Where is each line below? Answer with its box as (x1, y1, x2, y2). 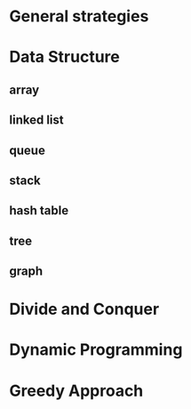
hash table (9, 203, 69, 219)
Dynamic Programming (9, 340, 183, 360)
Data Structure (9, 47, 120, 68)
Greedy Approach (9, 381, 144, 401)
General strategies (9, 6, 149, 27)
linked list (9, 113, 64, 128)
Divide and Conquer (9, 300, 160, 319)
